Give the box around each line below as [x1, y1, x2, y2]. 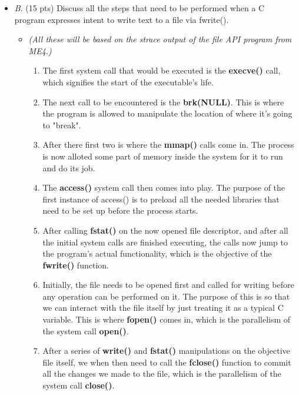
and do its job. [42, 161, 95, 174]
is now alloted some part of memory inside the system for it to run [42, 150, 283, 162]
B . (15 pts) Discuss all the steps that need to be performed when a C [14, 2, 265, 14]
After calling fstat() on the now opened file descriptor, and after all [42, 224, 288, 236]
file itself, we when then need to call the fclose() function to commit [42, 356, 291, 368]
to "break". [42, 118, 81, 131]
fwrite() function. [42, 258, 109, 271]
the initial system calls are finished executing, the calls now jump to [42, 235, 288, 248]
